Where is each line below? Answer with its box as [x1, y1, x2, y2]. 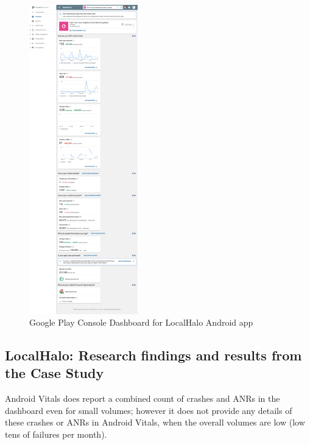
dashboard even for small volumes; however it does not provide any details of [5, 404, 292, 416]
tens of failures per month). [5, 428, 107, 441]
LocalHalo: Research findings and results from [5, 346, 302, 365]
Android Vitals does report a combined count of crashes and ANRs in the [5, 392, 280, 405]
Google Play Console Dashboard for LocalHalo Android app [29, 316, 253, 329]
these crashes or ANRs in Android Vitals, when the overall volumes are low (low [5, 416, 305, 429]
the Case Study [5, 363, 104, 382]
